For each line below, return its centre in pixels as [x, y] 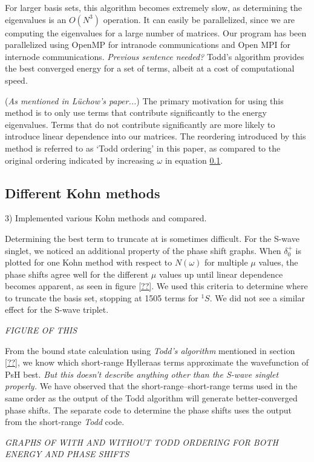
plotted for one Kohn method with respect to [89, 262]
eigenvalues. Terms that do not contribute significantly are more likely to [140, 124]
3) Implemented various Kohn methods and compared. [106, 218]
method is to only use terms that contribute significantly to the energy [136, 112]
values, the [278, 262]
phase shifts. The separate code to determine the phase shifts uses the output [149, 410]
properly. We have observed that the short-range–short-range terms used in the [151, 386]
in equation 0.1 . [194, 160]
